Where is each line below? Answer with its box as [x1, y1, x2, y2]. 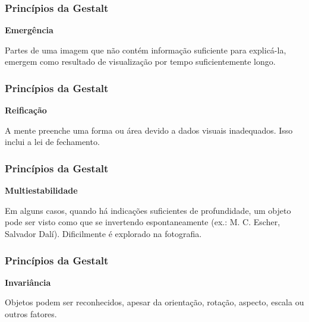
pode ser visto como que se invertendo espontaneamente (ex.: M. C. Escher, [5, 216, 280, 228]
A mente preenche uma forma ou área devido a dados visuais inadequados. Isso [5, 124, 293, 136]
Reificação [5, 104, 47, 116]
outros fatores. [5, 308, 57, 320]
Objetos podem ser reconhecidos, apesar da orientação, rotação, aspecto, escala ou [5, 296, 304, 308]
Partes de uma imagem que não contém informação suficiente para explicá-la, [5, 43, 286, 56]
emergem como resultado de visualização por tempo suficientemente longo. [5, 55, 276, 68]
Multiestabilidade [5, 184, 78, 197]
